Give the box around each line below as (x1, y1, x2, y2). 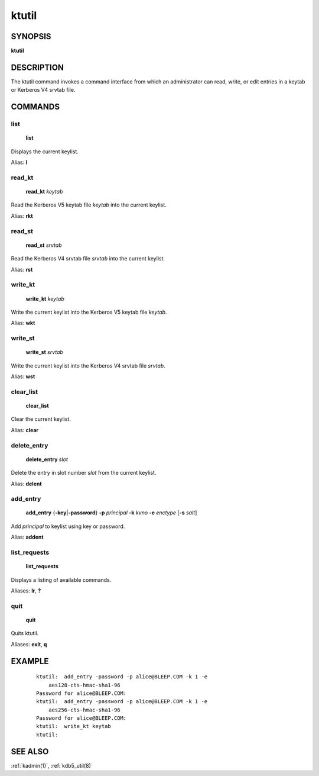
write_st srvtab (25, 349, 63, 356)
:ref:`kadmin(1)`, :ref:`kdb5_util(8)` (11, 762, 93, 769)
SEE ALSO (11, 746, 49, 756)
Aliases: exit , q (11, 640, 47, 648)
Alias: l (11, 159, 28, 166)
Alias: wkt (11, 320, 35, 327)
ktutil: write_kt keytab (36, 723, 112, 730)
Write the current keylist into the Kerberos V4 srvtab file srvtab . (11, 362, 165, 369)
